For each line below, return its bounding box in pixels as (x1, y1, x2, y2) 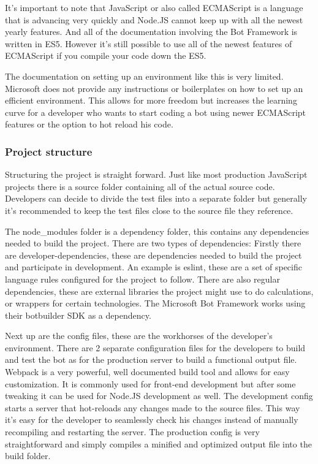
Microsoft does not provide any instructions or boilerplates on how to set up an (5, 82, 303, 94)
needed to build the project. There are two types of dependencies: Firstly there (5, 237, 301, 249)
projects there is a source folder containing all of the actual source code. (5, 180, 275, 192)
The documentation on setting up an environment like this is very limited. (5, 69, 284, 82)
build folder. (5, 449, 51, 462)
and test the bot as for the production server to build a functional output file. (5, 353, 297, 366)
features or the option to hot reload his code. (5, 118, 173, 131)
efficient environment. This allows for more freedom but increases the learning (5, 94, 297, 107)
